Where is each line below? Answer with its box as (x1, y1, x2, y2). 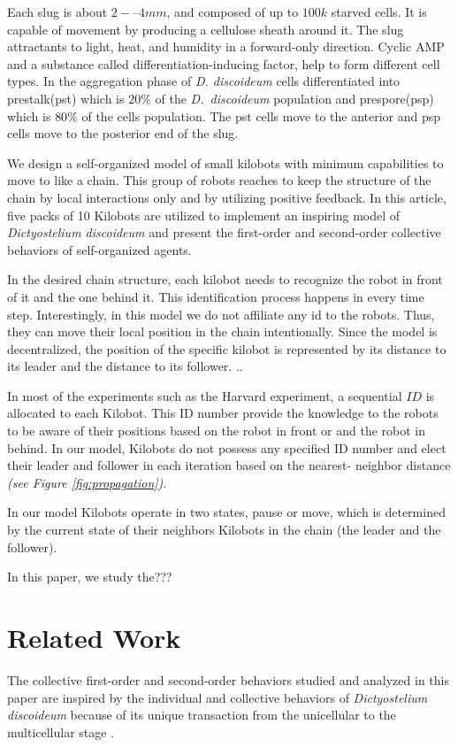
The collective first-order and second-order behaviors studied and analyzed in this (7, 670, 449, 689)
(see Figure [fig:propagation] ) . (7, 473, 167, 491)
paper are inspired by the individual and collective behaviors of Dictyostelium (7, 688, 428, 706)
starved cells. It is (331, 3, 427, 20)
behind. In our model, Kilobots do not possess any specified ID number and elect (7, 438, 447, 457)
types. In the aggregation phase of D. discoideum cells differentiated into (7, 72, 401, 90)
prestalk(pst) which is (7, 89, 125, 107)
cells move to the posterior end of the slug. (7, 124, 239, 142)
